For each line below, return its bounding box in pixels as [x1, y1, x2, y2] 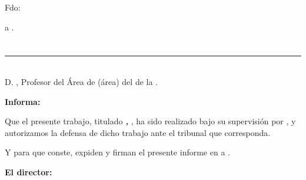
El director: [5, 165, 52, 178]
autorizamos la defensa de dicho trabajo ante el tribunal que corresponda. [5, 126, 271, 138]
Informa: [5, 95, 41, 107]
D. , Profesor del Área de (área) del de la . [5, 75, 158, 87]
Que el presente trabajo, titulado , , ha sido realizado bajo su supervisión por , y [5, 115, 296, 127]
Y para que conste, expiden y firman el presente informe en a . [5, 146, 230, 158]
